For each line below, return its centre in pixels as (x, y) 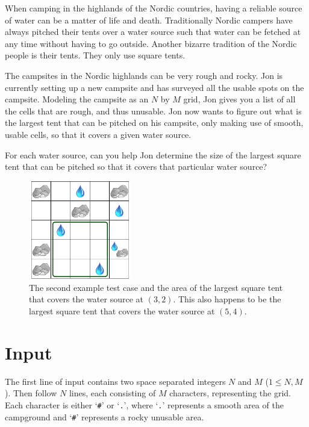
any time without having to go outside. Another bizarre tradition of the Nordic (151, 43)
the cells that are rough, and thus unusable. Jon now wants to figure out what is (153, 111)
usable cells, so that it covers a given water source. (98, 134)
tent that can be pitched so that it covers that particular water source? (136, 167)
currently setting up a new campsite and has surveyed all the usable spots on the (154, 87)
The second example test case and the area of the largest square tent (156, 287)
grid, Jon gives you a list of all (239, 99)
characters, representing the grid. (230, 393)
